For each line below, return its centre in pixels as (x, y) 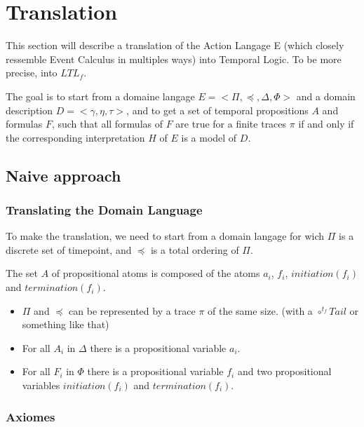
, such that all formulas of (107, 124)
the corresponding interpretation (75, 137)
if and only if (326, 124)
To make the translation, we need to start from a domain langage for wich (165, 236)
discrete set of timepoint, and (69, 249)
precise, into (32, 73)
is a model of (209, 137)
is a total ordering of (195, 249)
